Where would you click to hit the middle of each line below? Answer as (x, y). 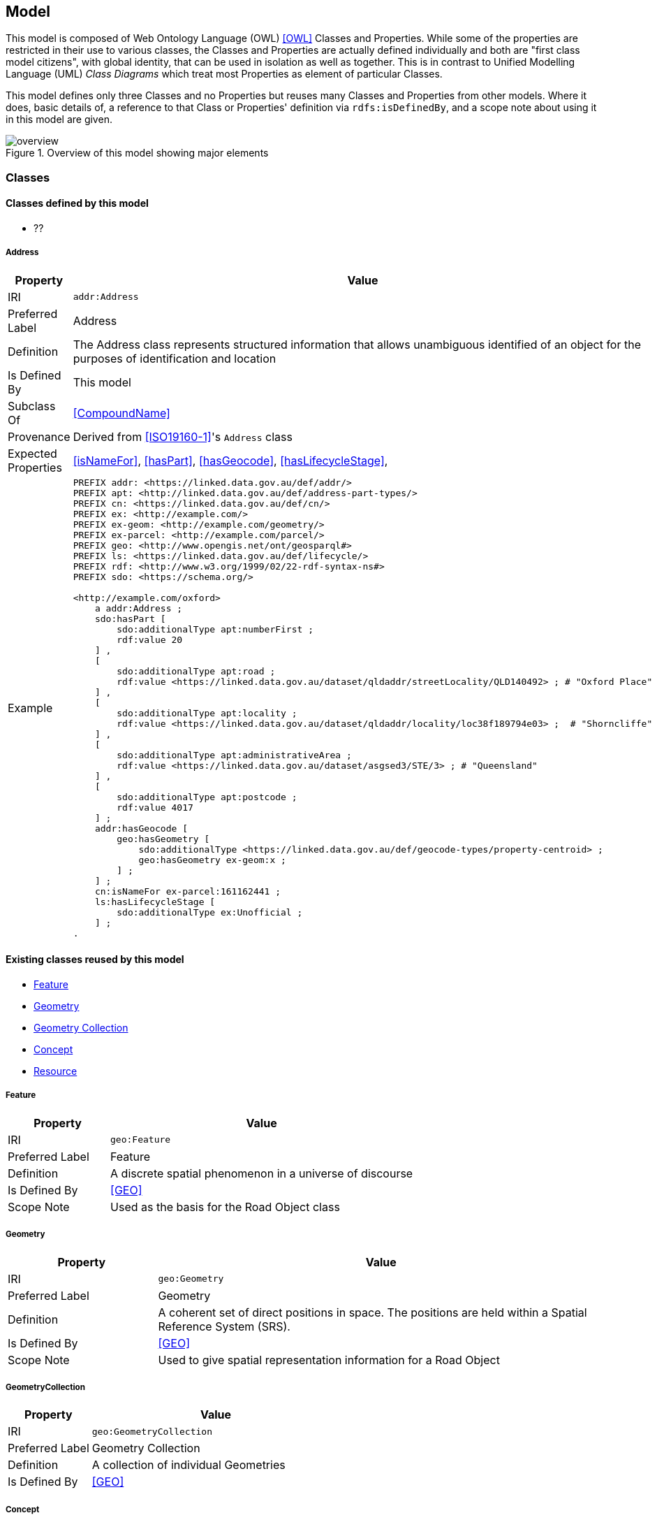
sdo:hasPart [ (130, 618)
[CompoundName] (121, 413)
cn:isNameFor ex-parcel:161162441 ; (188, 891)
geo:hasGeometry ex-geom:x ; (212, 860)
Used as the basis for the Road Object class (225, 1207)
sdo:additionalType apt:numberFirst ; (215, 629)
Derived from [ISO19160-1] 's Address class (183, 436)
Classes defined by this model (77, 203)
